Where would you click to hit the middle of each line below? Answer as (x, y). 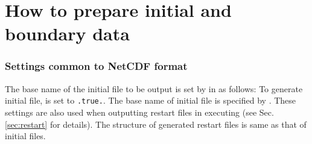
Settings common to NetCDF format (96, 66)
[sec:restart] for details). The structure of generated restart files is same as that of (156, 124)
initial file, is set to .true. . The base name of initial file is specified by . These (151, 100)
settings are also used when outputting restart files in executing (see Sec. (139, 112)
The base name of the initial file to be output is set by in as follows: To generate (154, 88)
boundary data (67, 33)
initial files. (25, 136)
